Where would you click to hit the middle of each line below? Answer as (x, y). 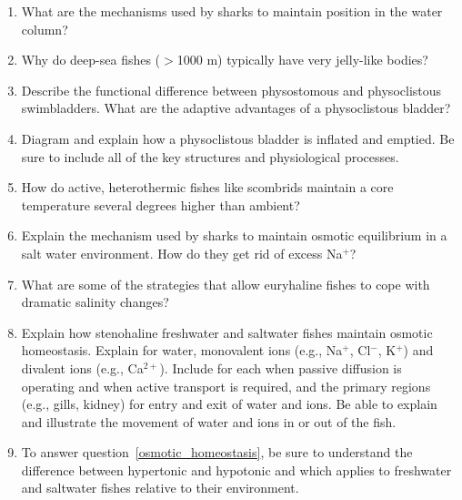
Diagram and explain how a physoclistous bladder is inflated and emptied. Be (238, 138)
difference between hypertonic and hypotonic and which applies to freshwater (236, 469)
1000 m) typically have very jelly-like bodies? (302, 60)
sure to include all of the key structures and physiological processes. (210, 156)
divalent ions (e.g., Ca (82, 367)
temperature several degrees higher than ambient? (161, 204)
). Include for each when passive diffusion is (281, 367)
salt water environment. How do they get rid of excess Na (182, 253)
